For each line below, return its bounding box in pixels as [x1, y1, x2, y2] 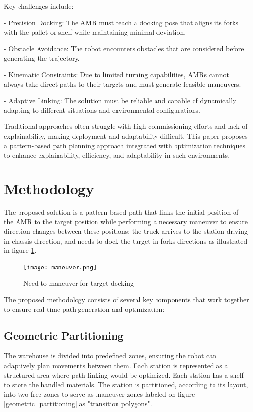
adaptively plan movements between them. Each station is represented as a [4, 360, 228, 371]
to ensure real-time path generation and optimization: [4, 304, 165, 314]
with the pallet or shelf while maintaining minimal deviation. [4, 27, 186, 37]
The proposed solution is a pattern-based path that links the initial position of [4, 206, 239, 217]
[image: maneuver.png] [23, 264, 97, 271]
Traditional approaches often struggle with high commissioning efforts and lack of [4, 121, 248, 131]
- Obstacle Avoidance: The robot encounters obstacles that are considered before [4, 43, 244, 53]
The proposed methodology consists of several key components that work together [4, 294, 249, 305]
